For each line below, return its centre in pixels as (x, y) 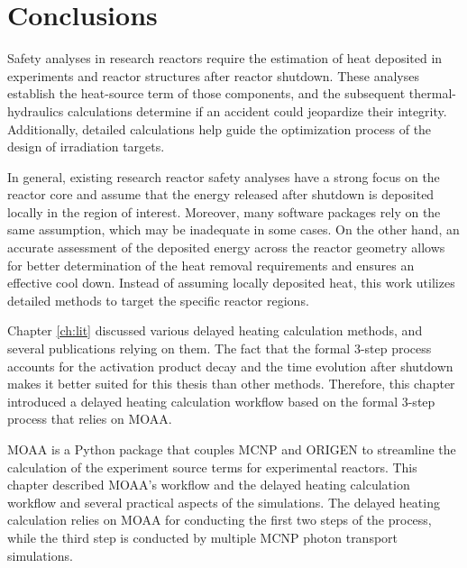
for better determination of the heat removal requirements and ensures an (211, 265)
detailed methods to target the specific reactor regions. (158, 300)
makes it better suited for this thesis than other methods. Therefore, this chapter (231, 384)
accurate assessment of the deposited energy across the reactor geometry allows (226, 247)
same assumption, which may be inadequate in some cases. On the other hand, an (233, 229)
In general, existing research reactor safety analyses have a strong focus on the (224, 176)
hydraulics (36, 110)
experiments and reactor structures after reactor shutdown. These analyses (213, 75)
